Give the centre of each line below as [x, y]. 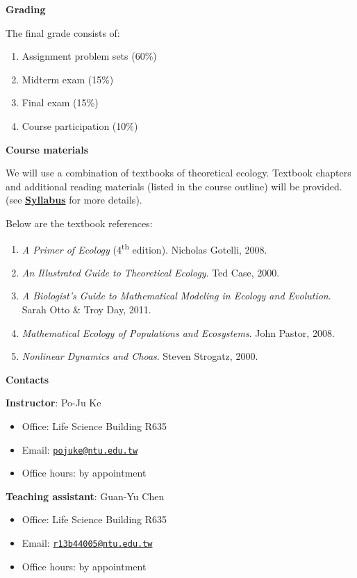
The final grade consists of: [63, 32]
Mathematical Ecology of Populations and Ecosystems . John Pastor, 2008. [178, 332]
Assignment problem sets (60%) [89, 56]
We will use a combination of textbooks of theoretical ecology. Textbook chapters [178, 173]
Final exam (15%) [60, 102]
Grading [26, 9]
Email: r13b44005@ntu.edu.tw [87, 542]
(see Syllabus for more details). [74, 200]
